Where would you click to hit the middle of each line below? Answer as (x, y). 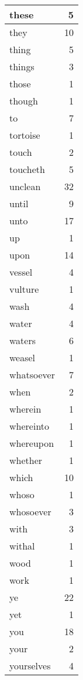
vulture (24, 289)
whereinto (30, 426)
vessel (21, 272)
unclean (25, 186)
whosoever (30, 511)
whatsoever (32, 375)
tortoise (25, 135)
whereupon (32, 443)
